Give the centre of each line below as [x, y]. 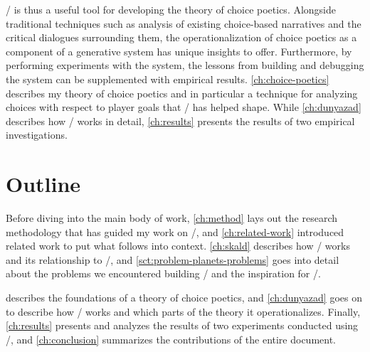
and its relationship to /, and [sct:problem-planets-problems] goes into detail [173, 259]
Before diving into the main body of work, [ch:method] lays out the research [172, 218]
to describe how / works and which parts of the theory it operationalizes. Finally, [183, 311]
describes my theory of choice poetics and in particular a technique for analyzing [182, 93]
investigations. [37, 135]
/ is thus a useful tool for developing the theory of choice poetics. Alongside [171, 9]
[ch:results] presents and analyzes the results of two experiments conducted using [182, 325]
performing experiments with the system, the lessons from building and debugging [185, 65]
